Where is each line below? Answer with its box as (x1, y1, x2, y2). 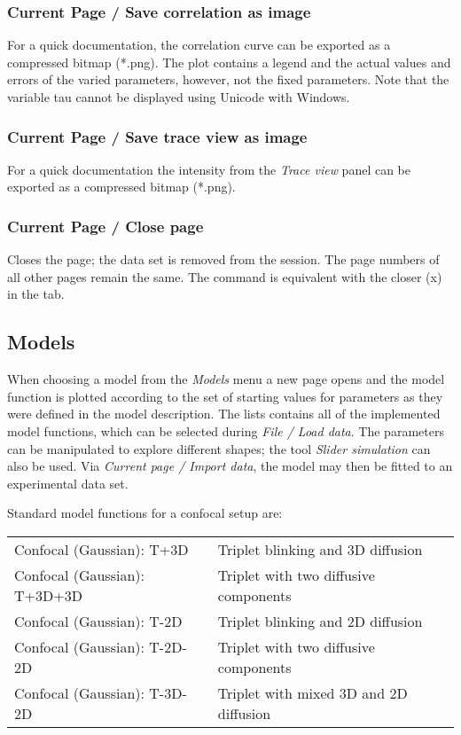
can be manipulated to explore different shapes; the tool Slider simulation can (7, 439, 431, 457)
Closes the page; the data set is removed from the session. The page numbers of (7, 250, 440, 269)
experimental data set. (7, 473, 129, 492)
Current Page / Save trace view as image (7, 125, 308, 147)
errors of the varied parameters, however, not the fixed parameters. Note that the (7, 70, 449, 89)
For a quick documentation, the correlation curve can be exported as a (7, 35, 391, 54)
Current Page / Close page (7, 215, 204, 237)
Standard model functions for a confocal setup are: (7, 504, 283, 522)
